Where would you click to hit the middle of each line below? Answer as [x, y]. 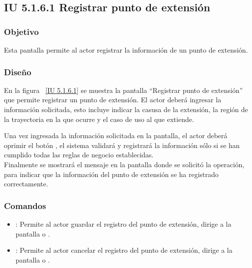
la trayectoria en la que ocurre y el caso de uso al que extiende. [99, 119]
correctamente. [26, 184]
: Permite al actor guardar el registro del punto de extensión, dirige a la [123, 223]
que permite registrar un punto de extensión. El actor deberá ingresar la [113, 100]
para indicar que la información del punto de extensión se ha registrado [111, 174]
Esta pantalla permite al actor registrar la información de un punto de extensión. [126, 50]
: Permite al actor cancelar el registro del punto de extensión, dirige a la [124, 250]
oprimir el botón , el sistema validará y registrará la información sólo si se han [122, 145]
